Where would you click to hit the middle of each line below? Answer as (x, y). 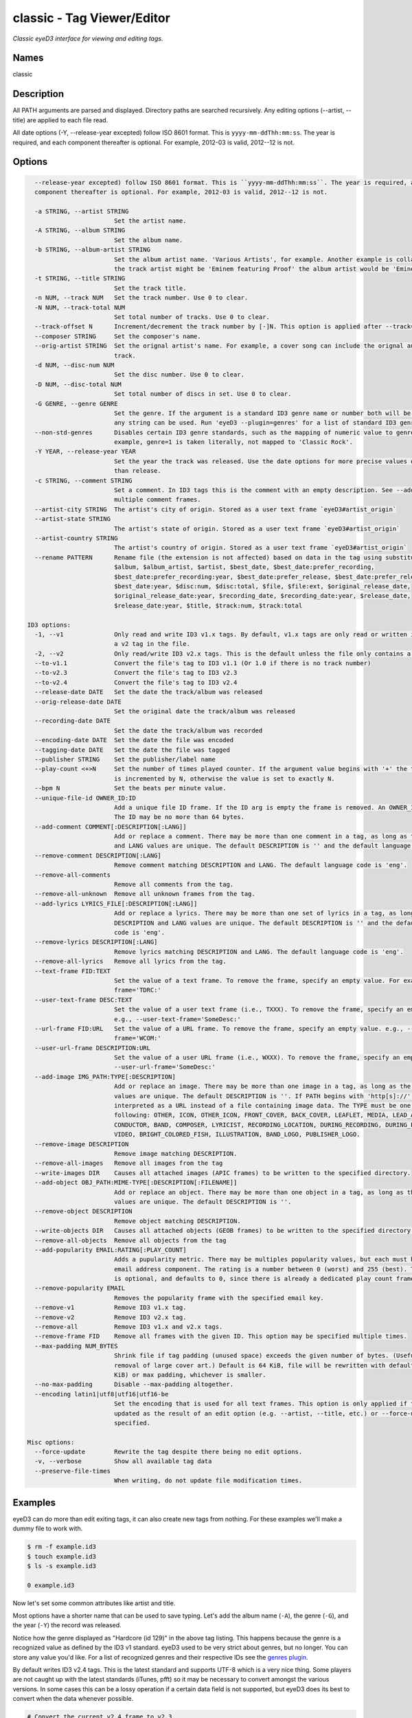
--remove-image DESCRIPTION (82, 1144)
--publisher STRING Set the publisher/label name (125, 759)
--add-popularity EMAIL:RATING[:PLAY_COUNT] (111, 1250)
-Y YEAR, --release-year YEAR (85, 451)
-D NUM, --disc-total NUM (78, 384)
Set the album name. (148, 240)
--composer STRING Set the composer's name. (118, 336)
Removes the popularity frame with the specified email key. (219, 1298)
